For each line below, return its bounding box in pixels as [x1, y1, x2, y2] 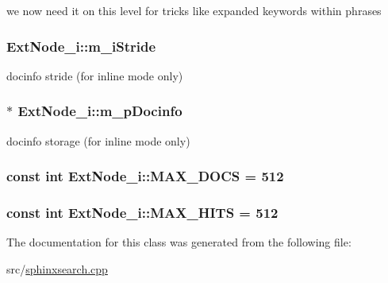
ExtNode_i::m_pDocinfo [17, 101, 182, 121]
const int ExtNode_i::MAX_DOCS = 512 [6, 166, 284, 186]
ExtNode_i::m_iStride [6, 36, 156, 56]
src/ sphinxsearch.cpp [6, 260, 108, 277]
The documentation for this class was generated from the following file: [6, 234, 352, 250]
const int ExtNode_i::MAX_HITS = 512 [6, 202, 279, 222]
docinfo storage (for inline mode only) [6, 132, 190, 149]
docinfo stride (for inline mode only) [6, 67, 183, 83]
